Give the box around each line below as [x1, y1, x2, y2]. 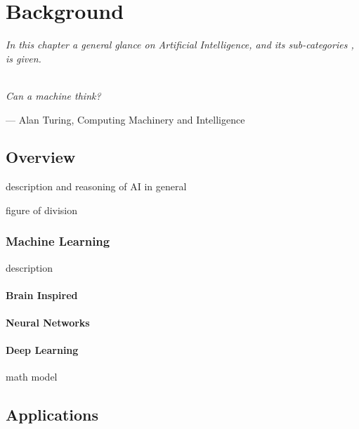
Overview [6, 146, 76, 168]
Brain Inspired [6, 287, 78, 302]
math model [6, 369, 58, 384]
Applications [6, 404, 99, 425]
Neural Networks [6, 315, 90, 330]
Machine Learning [6, 232, 110, 250]
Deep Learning [6, 343, 79, 357]
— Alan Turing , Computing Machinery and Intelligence [6, 112, 245, 126]
